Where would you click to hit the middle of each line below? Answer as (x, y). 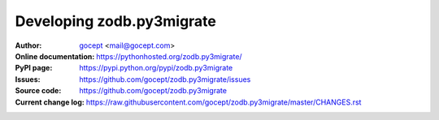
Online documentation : (55, 56)
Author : (28, 45)
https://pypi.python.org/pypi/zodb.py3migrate (156, 68)
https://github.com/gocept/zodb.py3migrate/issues (165, 79)
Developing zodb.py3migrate (116, 21)
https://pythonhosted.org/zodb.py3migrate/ (170, 56)
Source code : (38, 91)
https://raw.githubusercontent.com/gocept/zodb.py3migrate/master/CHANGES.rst (224, 102)
